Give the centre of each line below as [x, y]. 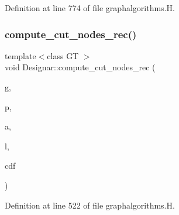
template [20, 55]
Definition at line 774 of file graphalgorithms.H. [90, 8]
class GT [63, 55]
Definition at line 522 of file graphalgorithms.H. [90, 205]
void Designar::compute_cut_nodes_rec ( [80, 67]
